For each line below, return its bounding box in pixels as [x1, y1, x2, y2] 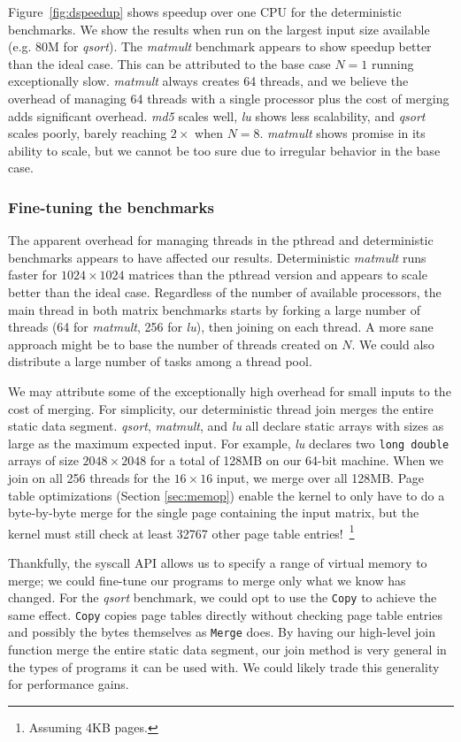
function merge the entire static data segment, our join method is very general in [8, 640, 447, 659]
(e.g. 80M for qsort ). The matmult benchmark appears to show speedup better [8, 37, 432, 56]
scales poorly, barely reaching [8, 124, 167, 142]
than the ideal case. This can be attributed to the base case [8, 54, 331, 73]
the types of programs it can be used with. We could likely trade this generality [8, 657, 440, 676]
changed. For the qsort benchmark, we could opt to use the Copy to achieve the [8, 588, 437, 607]
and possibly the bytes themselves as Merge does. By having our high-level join [8, 623, 436, 641]
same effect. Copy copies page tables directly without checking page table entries [8, 605, 442, 623]
